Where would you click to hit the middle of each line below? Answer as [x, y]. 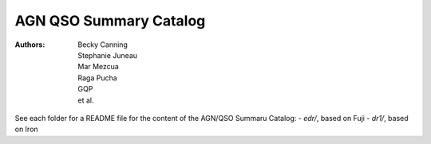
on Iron [27, 129]
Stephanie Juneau [108, 55]
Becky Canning [103, 45]
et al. [86, 100]
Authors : [30, 45]
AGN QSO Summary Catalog [110, 21]
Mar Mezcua [98, 67]
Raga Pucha [97, 78]
